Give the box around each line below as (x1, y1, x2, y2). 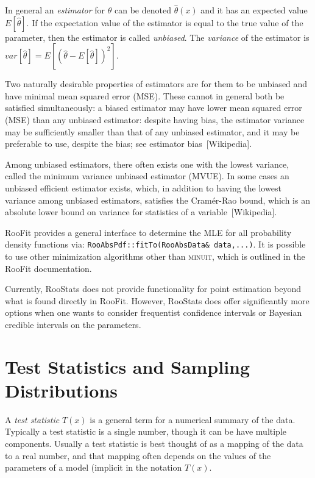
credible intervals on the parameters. (5, 318, 141, 330)
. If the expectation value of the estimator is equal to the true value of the (26, 16, 303, 29)
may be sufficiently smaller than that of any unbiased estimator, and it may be (5, 125, 300, 138)
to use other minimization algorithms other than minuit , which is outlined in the (5, 249, 305, 262)
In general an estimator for (5, 4, 105, 16)
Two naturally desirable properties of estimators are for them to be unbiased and (5, 77, 308, 90)
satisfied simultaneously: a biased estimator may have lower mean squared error (5, 101, 302, 114)
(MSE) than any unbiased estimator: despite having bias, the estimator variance (5, 113, 305, 126)
